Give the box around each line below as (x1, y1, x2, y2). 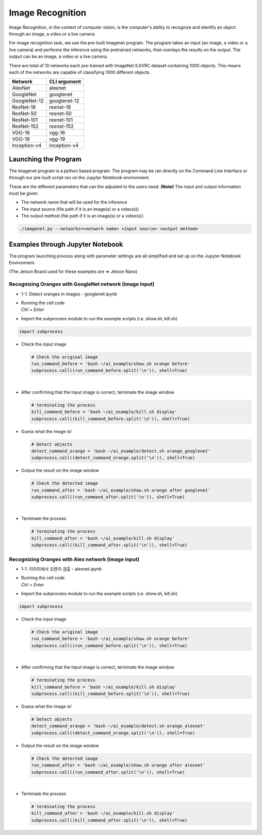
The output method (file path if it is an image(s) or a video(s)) (21, 213, 144, 219)
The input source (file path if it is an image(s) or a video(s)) (21, 206, 139, 212)
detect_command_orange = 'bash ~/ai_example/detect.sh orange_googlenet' (31, 448, 211, 454)
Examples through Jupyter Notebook (9, 240, 123, 248)
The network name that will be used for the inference (21, 200, 128, 205)
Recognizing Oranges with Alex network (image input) (9, 556, 140, 563)
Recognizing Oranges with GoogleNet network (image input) (9, 281, 155, 288)
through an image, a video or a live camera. (9, 31, 96, 36)
